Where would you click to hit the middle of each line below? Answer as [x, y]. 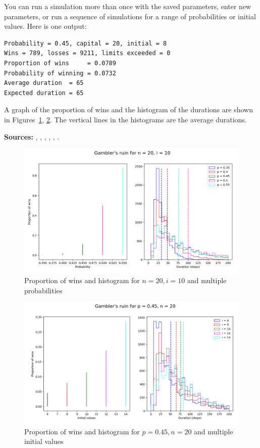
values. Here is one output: [45, 26]
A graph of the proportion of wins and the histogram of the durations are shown [128, 109]
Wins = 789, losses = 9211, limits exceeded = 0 [87, 53]
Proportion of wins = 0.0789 [60, 63]
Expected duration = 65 [44, 93]
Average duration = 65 [44, 83]
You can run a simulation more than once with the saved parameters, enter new [128, 6]
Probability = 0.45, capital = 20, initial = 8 [86, 43]
